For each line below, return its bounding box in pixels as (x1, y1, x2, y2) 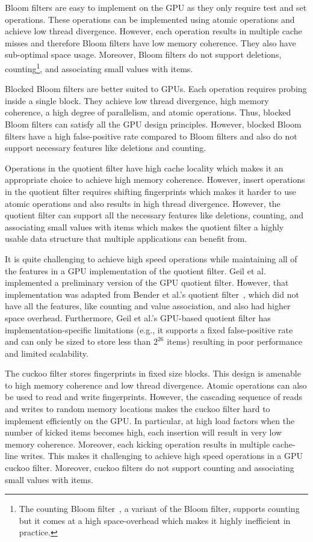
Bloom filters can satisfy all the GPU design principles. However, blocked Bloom (5, 118, 302, 130)
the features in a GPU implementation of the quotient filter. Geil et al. (5, 264, 266, 277)
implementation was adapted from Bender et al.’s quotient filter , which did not (5, 288, 299, 300)
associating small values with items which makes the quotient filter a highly (5, 220, 284, 233)
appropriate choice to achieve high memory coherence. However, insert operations (5, 173, 305, 186)
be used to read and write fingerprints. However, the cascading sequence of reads (5, 390, 303, 403)
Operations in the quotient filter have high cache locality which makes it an (5, 161, 284, 174)
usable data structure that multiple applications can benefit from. (5, 232, 247, 245)
